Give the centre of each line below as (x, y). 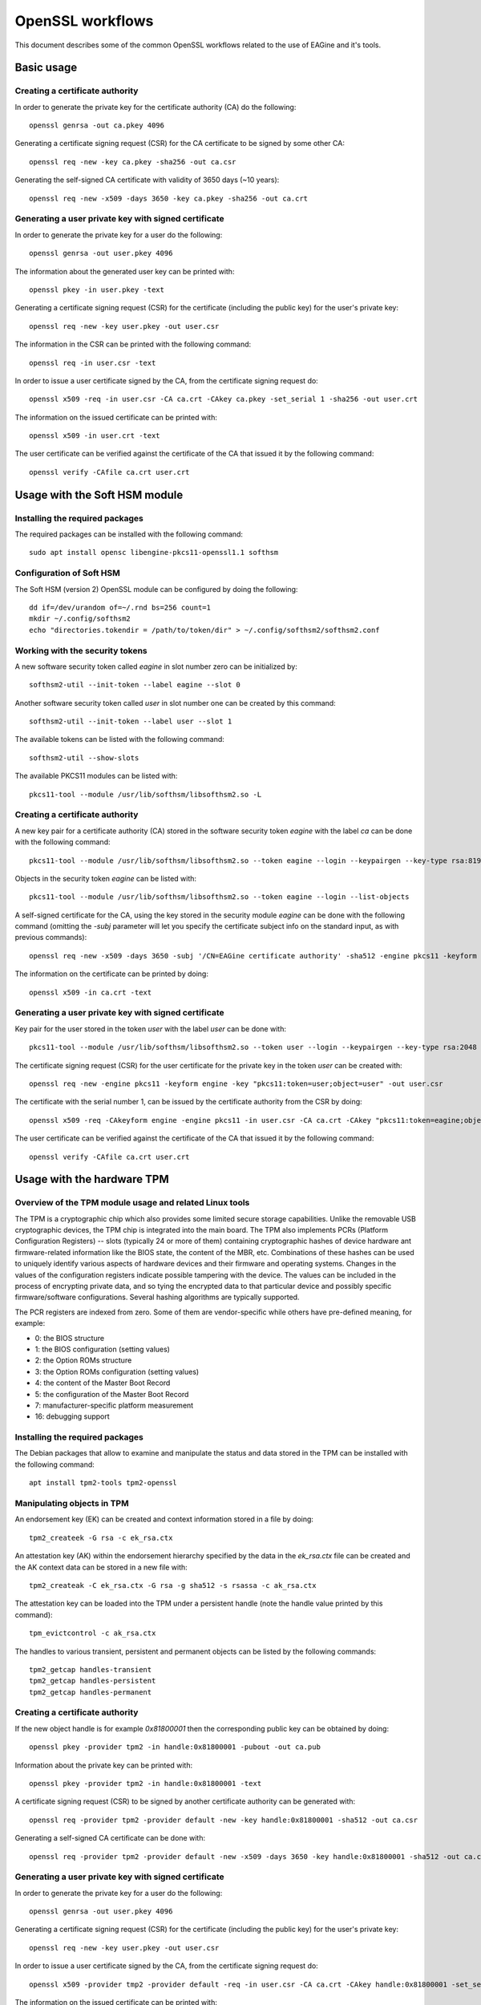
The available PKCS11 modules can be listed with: (96, 776)
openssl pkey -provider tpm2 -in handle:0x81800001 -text (146, 1783)
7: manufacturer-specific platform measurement (114, 1405)
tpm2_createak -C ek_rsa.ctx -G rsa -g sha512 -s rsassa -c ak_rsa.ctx (173, 1585)
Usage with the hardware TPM (92, 1179)
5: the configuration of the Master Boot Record (112, 1394)
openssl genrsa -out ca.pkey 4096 (97, 126)
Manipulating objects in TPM (72, 1504)
